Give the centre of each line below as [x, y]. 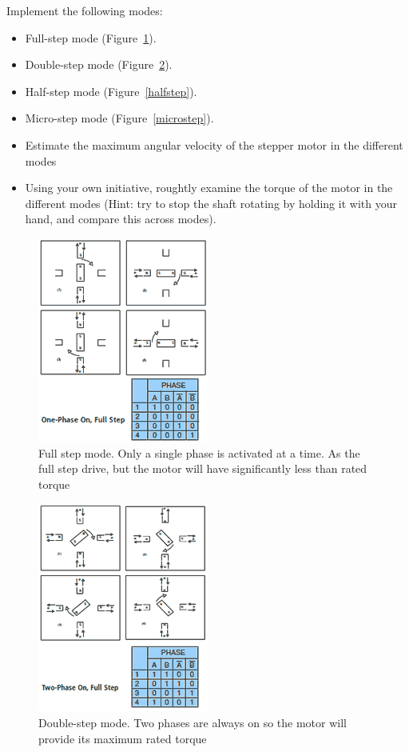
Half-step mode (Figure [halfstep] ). [111, 91]
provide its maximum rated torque [123, 738]
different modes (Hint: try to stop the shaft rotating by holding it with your [211, 203]
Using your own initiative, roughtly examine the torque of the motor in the [209, 188]
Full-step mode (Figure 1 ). [91, 37]
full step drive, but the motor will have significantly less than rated [203, 468]
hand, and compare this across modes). [121, 219]
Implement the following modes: [85, 10]
